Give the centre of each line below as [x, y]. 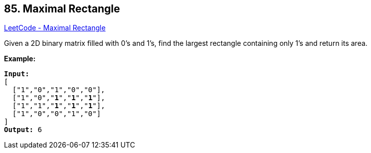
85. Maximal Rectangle [62, 9]
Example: [20, 59]
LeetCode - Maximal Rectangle [55, 28]
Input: [17, 74]
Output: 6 [23, 130]
